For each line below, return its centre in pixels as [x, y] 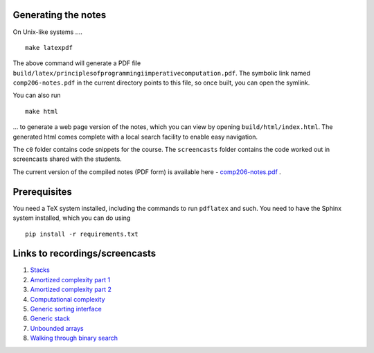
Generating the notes [60, 15]
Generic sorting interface [66, 309]
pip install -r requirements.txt [82, 234]
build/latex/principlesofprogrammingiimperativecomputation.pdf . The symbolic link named [162, 73]
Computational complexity [68, 299]
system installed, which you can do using [72, 218]
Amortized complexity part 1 [70, 279]
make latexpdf [49, 48]
